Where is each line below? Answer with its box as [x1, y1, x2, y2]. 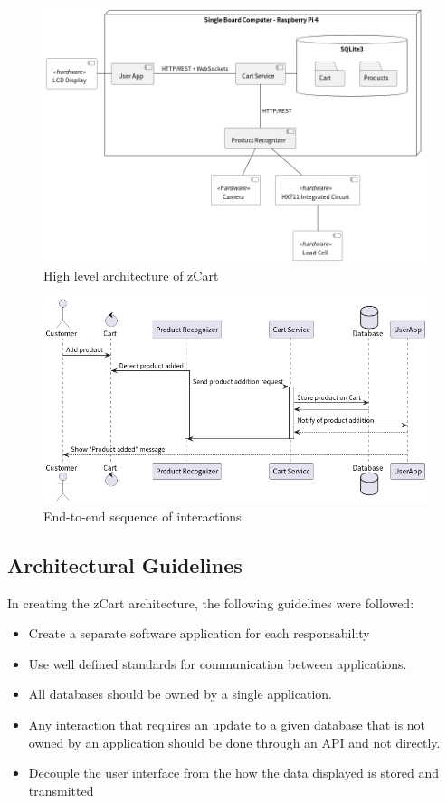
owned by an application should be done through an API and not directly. [28, 732, 441, 751]
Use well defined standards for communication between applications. [28, 654, 407, 673]
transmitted [28, 780, 94, 799]
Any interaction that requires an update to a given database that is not [28, 715, 426, 733]
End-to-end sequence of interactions [43, 506, 242, 525]
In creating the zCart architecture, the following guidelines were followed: [7, 593, 414, 612]
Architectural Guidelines [7, 550, 243, 578]
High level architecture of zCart [43, 265, 219, 284]
